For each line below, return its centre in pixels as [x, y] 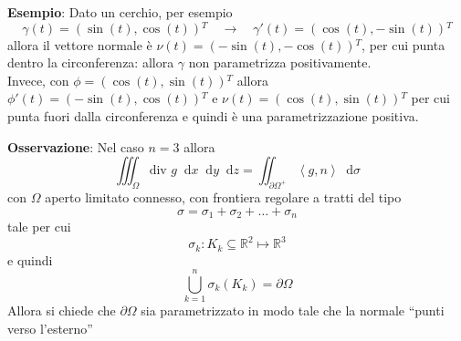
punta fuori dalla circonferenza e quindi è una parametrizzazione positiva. [213, 116]
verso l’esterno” [50, 328]
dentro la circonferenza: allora [91, 62]
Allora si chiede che [62, 310]
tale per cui [39, 227]
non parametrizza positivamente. [280, 62]
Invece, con [38, 80]
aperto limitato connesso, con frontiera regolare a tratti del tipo [223, 197]
